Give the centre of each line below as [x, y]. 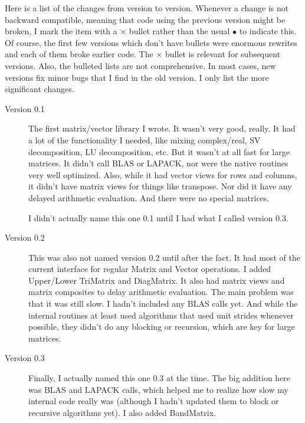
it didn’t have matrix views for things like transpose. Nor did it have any [160, 186]
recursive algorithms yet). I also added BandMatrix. [122, 412]
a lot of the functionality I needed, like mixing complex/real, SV [145, 140]
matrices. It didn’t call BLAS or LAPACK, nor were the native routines [158, 163]
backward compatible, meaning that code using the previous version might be [145, 19]
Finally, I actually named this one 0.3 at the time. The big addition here [160, 378]
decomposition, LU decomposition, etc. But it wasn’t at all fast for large [159, 151]
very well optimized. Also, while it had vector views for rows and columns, [163, 174]
